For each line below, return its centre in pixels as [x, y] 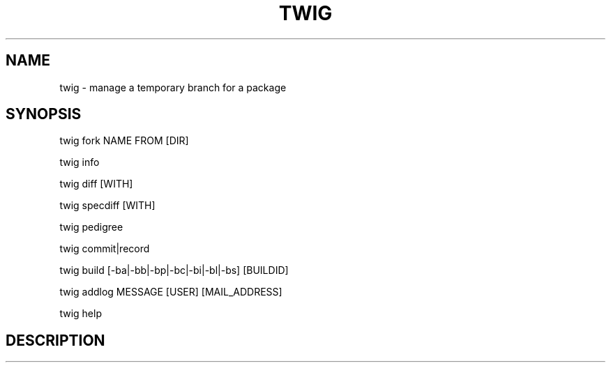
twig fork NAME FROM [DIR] [124, 141]
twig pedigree [91, 227]
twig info [80, 162]
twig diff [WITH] [96, 184]
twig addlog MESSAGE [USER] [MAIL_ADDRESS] [171, 292]
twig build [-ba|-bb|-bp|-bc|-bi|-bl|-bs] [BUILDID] [174, 270]
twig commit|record [105, 249]
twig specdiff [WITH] [107, 206]
